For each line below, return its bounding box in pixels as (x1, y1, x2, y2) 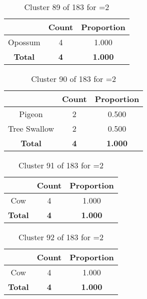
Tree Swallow (8, 123, 54, 134)
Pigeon (19, 108, 43, 120)
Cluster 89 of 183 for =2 (24, 1, 109, 13)
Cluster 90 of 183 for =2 (31, 73, 116, 84)
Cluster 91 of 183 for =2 (18, 159, 103, 171)
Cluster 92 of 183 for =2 (18, 231, 103, 243)
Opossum (8, 36, 40, 48)
